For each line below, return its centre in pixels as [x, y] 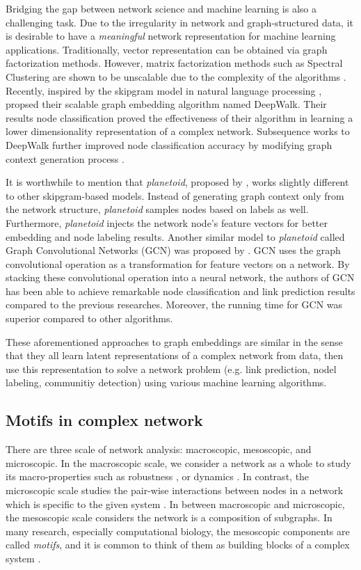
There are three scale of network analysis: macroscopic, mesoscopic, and [159, 449]
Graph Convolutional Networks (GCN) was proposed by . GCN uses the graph [173, 250]
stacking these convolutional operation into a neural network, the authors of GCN [180, 277]
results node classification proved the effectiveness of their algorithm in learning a [179, 117]
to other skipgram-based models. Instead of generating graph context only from [175, 195]
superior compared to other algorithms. [89, 318]
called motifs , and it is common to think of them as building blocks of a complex [178, 545]
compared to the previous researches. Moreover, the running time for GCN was [174, 304]
